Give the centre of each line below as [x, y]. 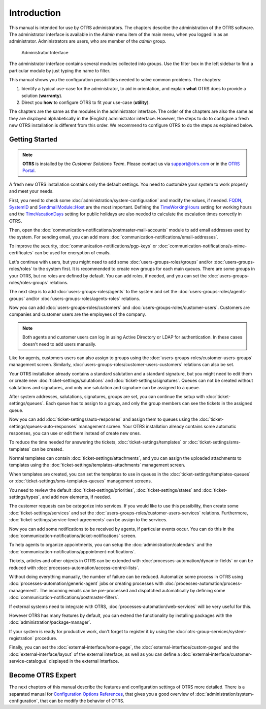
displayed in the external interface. [84, 661]
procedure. [46, 639]
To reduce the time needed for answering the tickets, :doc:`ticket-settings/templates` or [98, 442]
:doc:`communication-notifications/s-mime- [202, 246]
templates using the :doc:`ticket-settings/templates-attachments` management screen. [97, 465]
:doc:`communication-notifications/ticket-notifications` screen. [73, 536]
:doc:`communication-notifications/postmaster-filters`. [64, 597]
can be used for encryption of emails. [73, 253]
